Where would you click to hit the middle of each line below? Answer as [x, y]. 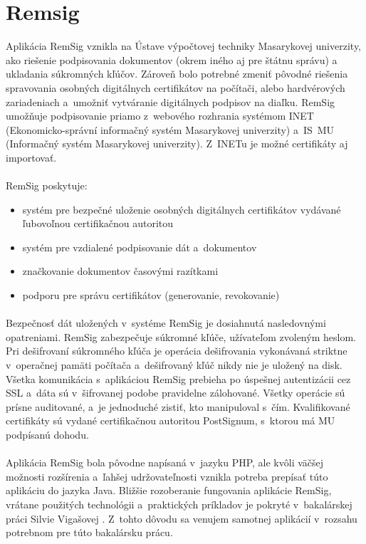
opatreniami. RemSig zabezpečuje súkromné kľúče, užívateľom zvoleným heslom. [181, 336]
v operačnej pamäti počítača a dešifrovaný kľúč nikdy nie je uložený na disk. [174, 365]
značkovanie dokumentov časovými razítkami [120, 271]
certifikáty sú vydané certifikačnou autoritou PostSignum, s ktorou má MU [171, 420]
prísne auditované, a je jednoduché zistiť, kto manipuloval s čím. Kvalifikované [178, 406]
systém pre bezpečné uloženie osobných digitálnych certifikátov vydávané [182, 209]
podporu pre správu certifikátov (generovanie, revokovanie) [151, 295]
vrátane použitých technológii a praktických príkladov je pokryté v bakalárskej [179, 504]
